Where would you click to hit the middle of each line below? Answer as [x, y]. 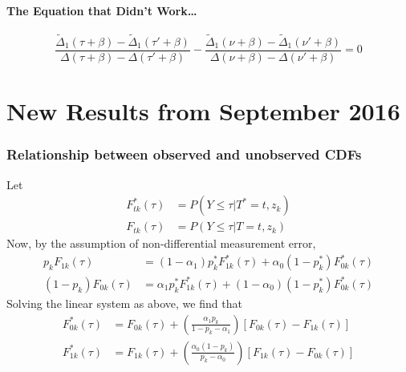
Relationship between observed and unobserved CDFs [184, 154]
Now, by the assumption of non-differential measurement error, [161, 243]
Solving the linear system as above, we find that [124, 303]
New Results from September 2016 [203, 111]
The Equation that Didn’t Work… [102, 10]
